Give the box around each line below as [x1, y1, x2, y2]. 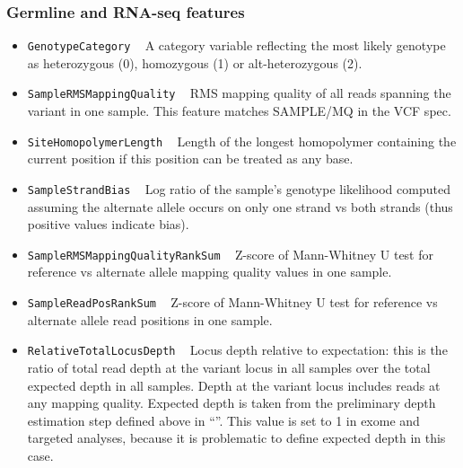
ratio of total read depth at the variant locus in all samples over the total [27, 358, 431, 376]
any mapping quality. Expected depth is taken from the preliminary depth [27, 393, 436, 412]
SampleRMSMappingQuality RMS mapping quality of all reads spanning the [27, 84, 451, 102]
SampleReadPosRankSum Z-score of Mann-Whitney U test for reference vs [27, 293, 438, 312]
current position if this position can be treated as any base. [27, 149, 354, 168]
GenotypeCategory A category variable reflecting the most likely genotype [27, 36, 446, 55]
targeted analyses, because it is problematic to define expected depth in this [27, 428, 446, 447]
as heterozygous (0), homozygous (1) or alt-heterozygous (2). [27, 53, 363, 72]
